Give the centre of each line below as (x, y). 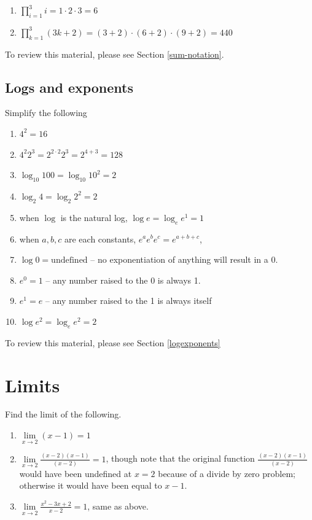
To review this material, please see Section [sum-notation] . (115, 54)
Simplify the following (46, 113)
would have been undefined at (76, 473)
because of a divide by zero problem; (227, 473)
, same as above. (118, 506)
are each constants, (100, 239)
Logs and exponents (69, 87)
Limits (33, 385)
